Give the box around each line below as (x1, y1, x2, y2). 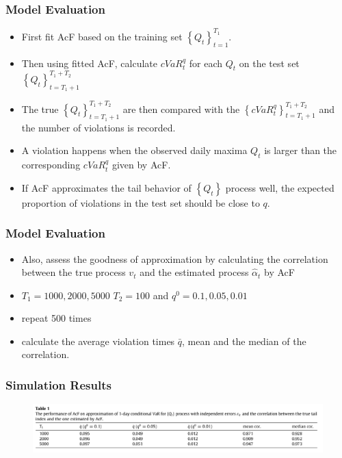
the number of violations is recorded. (21, 120, 176, 134)
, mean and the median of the (182, 333, 306, 348)
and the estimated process (140, 265, 249, 279)
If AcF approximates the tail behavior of (21, 180, 192, 194)
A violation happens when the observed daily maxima (21, 143, 248, 157)
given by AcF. (111, 157, 171, 172)
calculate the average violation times (21, 333, 175, 348)
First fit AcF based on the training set (21, 29, 183, 43)
